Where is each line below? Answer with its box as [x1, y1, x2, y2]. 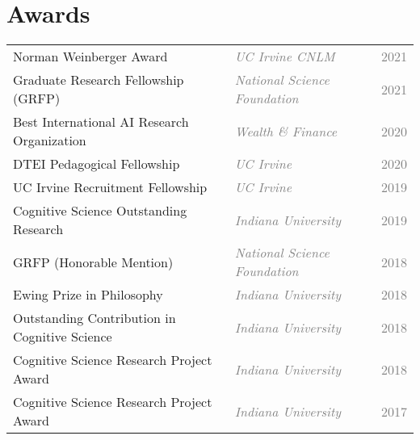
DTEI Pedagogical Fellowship [13, 154, 180, 174]
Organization [13, 131, 86, 150]
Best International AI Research [13, 112, 189, 132]
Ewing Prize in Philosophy [13, 285, 163, 304]
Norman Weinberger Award [13, 47, 168, 66]
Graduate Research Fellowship [13, 70, 184, 90]
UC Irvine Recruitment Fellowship [13, 178, 208, 197]
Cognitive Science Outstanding [13, 201, 187, 220]
